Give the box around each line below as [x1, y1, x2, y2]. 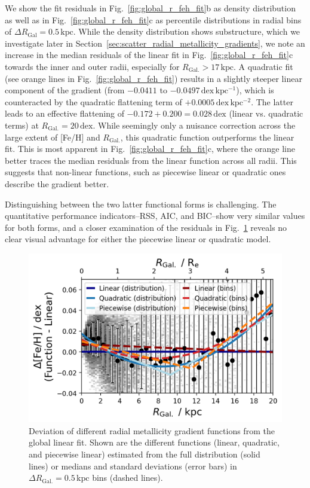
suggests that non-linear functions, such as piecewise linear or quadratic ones [5, 166, 286, 178]
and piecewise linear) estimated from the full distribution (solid [29, 448, 260, 460]
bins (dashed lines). [92, 471, 163, 484]
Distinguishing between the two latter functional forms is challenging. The [5, 197, 277, 210]
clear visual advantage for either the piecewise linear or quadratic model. [5, 233, 271, 245]
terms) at [5, 118, 39, 131]
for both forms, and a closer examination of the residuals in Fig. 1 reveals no [5, 221, 287, 233]
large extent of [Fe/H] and [5, 130, 100, 143]
